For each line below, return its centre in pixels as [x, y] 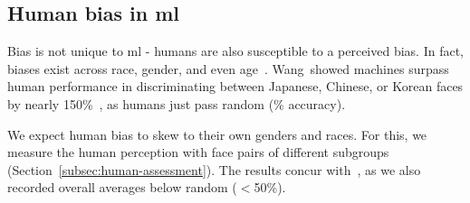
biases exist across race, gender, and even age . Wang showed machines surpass [228, 68]
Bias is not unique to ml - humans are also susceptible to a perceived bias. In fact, [236, 51]
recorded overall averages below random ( [122, 187]
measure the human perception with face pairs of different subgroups [198, 152]
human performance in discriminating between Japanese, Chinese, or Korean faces [235, 86]
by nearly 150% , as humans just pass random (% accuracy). [177, 103]
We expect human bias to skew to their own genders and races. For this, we [217, 134]
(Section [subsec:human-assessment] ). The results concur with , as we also [214, 169]
